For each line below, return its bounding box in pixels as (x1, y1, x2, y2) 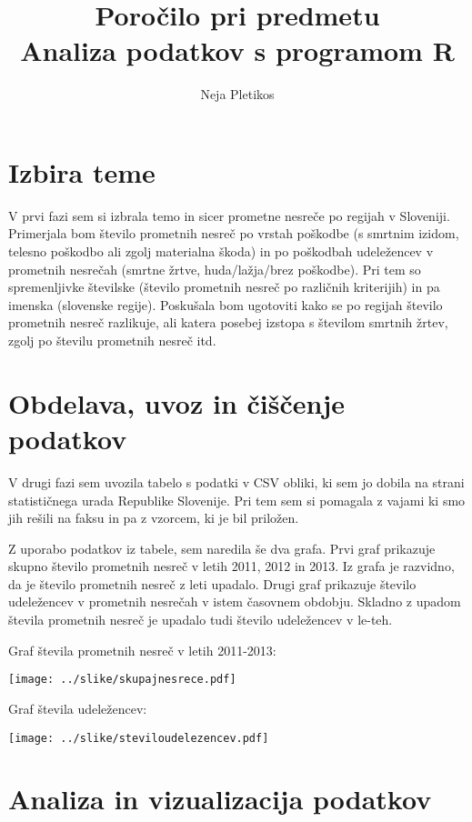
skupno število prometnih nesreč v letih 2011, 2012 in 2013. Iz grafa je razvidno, (8, 556, 455, 576)
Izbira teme (8, 153, 156, 190)
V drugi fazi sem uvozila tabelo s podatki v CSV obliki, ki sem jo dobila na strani (8, 472, 465, 491)
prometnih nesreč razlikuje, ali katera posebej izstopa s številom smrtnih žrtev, (8, 313, 448, 332)
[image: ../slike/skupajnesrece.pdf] (8, 673, 236, 687)
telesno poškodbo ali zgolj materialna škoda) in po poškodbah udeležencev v (8, 242, 434, 261)
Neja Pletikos (200, 85, 275, 104)
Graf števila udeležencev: (8, 698, 147, 717)
